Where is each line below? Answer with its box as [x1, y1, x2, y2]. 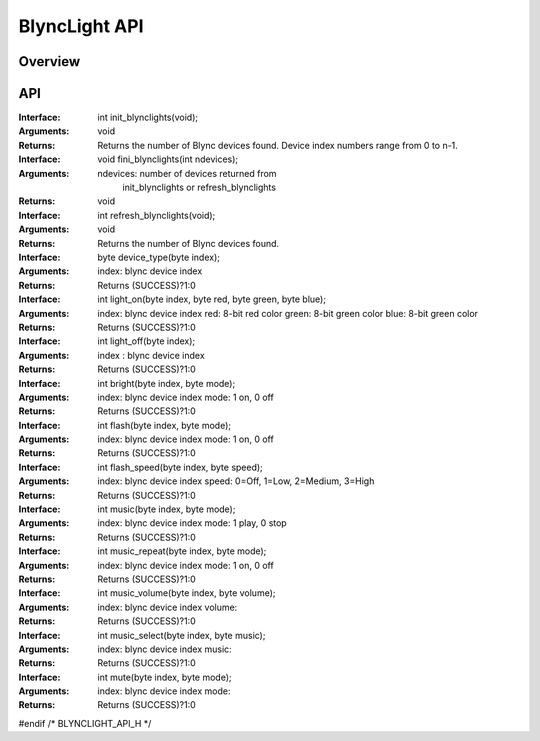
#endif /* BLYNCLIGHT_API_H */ [18, 717, 152, 729]
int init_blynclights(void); [97, 111, 199, 124]
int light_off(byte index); [97, 335, 196, 347]
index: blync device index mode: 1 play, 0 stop [97, 517, 287, 529]
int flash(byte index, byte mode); [97, 419, 232, 431]
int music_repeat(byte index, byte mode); [97, 545, 267, 557]
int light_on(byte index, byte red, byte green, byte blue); [97, 293, 327, 305]
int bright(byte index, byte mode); [97, 377, 236, 389]
